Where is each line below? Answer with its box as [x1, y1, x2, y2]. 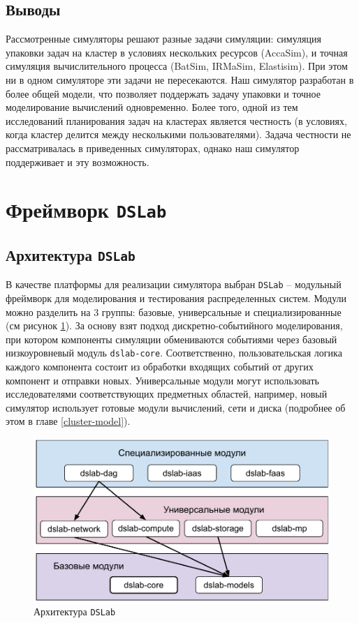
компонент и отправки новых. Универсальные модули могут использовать [6, 373, 319, 387]
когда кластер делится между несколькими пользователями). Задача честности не [6, 127, 351, 142]
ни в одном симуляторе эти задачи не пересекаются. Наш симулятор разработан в [6, 72, 354, 87]
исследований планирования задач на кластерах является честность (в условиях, [6, 113, 347, 128]
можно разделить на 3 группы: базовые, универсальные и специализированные [6, 304, 342, 319]
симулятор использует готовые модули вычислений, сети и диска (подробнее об [6, 400, 346, 414]
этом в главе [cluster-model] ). [6, 414, 131, 428]
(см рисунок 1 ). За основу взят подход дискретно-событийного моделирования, [6, 318, 343, 333]
